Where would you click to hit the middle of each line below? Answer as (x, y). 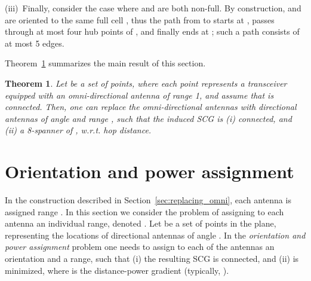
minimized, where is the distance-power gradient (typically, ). (117, 270)
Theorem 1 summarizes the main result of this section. (105, 63)
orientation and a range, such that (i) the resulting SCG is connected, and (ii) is (152, 259)
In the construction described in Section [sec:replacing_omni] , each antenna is (148, 200)
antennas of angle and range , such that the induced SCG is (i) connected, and (148, 118)
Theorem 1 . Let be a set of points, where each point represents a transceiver (146, 83)
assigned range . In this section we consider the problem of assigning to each (144, 211)
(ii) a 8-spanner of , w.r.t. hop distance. (78, 130)
